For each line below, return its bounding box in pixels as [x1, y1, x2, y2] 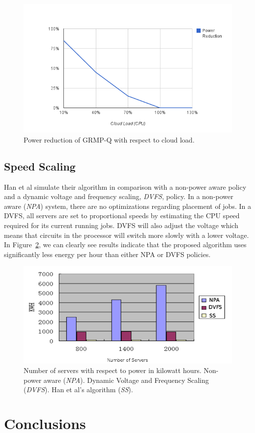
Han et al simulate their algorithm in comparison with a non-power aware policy [4, 181, 247, 192]
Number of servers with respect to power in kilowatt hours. [24, 365, 201, 375]
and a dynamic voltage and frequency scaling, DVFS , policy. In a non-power [4, 191, 233, 202]
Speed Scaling [4, 158, 76, 173]
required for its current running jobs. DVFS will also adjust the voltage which [4, 220, 238, 230]
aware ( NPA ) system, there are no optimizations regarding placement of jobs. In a [4, 201, 251, 211]
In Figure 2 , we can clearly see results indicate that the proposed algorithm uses [4, 239, 247, 250]
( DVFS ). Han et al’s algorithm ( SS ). [24, 384, 133, 395]
